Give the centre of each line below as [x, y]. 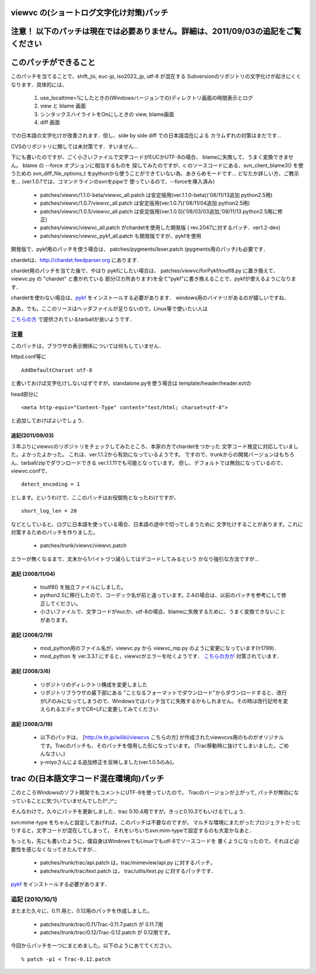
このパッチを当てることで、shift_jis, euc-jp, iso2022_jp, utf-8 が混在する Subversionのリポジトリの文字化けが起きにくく [156, 77]
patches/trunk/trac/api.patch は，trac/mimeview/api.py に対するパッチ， [128, 863]
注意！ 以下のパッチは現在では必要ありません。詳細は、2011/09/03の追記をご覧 [156, 31]
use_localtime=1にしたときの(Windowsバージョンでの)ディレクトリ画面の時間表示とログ [147, 98]
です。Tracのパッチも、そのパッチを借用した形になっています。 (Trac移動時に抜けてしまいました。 [159, 745]
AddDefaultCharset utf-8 [57, 370]
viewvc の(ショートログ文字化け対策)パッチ [90, 13]
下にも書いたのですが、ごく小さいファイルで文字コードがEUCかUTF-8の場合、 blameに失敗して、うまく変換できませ [152, 157]
